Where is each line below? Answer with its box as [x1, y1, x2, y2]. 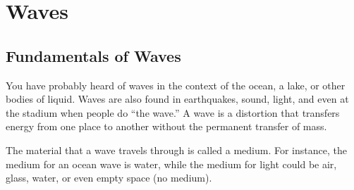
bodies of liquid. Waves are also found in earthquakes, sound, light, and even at [6, 91, 349, 106]
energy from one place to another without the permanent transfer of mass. [6, 119, 327, 134]
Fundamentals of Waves [6, 44, 181, 66]
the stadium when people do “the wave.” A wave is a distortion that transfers [6, 105, 340, 120]
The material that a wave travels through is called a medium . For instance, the [6, 142, 347, 157]
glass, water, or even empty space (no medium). [6, 170, 212, 185]
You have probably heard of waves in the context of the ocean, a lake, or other [6, 77, 346, 92]
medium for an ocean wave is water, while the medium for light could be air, [6, 156, 337, 171]
